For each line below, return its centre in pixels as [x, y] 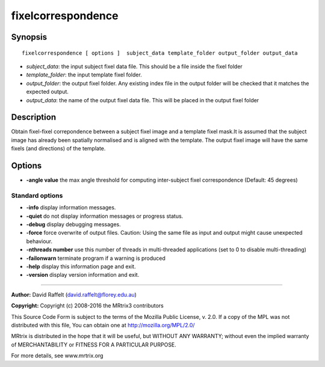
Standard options [37, 196]
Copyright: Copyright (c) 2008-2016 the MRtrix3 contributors [87, 306]
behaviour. [39, 241]
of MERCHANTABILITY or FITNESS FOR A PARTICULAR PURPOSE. [94, 344]
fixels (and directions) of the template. [58, 149]
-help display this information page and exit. [81, 266]
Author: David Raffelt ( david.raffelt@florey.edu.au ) [74, 294]
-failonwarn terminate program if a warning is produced [96, 258]
